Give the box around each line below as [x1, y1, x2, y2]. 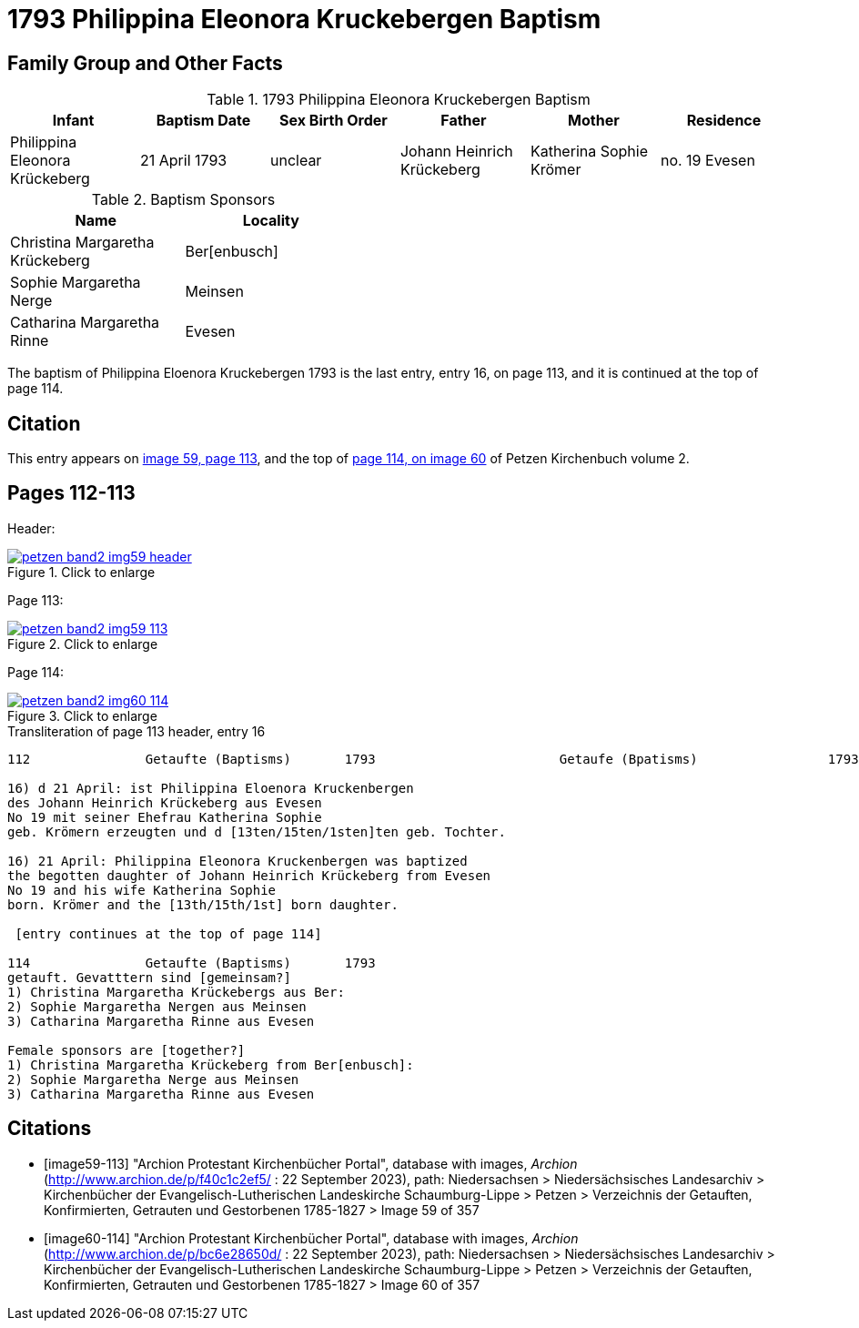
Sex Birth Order [279, 111, 388, 130]
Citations [7, 1117, 92, 1140]
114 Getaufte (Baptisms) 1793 [7, 955, 376, 970]
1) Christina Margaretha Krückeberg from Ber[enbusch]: [7, 1057, 414, 1072]
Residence [686, 111, 762, 130]
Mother [568, 111, 620, 130]
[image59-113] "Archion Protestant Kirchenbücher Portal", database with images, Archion [44, 1155, 578, 1171]
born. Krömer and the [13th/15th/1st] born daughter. [7, 897, 399, 912]
